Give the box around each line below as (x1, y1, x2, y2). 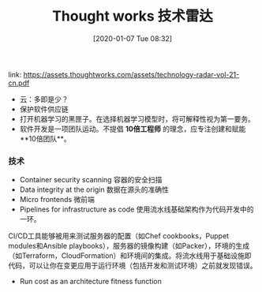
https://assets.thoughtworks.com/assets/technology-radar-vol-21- (23, 69, 240, 79)
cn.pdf (8, 78, 30, 88)
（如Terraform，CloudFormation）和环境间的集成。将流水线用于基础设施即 (8, 251, 252, 260)
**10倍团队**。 (19, 133, 71, 143)
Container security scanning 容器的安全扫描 (19, 175, 163, 185)
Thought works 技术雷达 (52, 7, 213, 25)
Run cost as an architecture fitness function (19, 277, 162, 286)
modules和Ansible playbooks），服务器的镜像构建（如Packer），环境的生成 (8, 241, 250, 251)
